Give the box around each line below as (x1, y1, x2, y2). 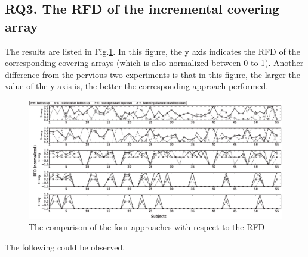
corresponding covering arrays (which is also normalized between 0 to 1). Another (5, 57, 304, 69)
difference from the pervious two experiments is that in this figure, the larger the (5, 68, 300, 80)
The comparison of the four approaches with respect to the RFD (29, 221, 265, 233)
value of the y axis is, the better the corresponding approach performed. (5, 80, 269, 92)
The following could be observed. (5, 240, 125, 253)
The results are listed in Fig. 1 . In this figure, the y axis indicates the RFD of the (5, 45, 300, 57)
